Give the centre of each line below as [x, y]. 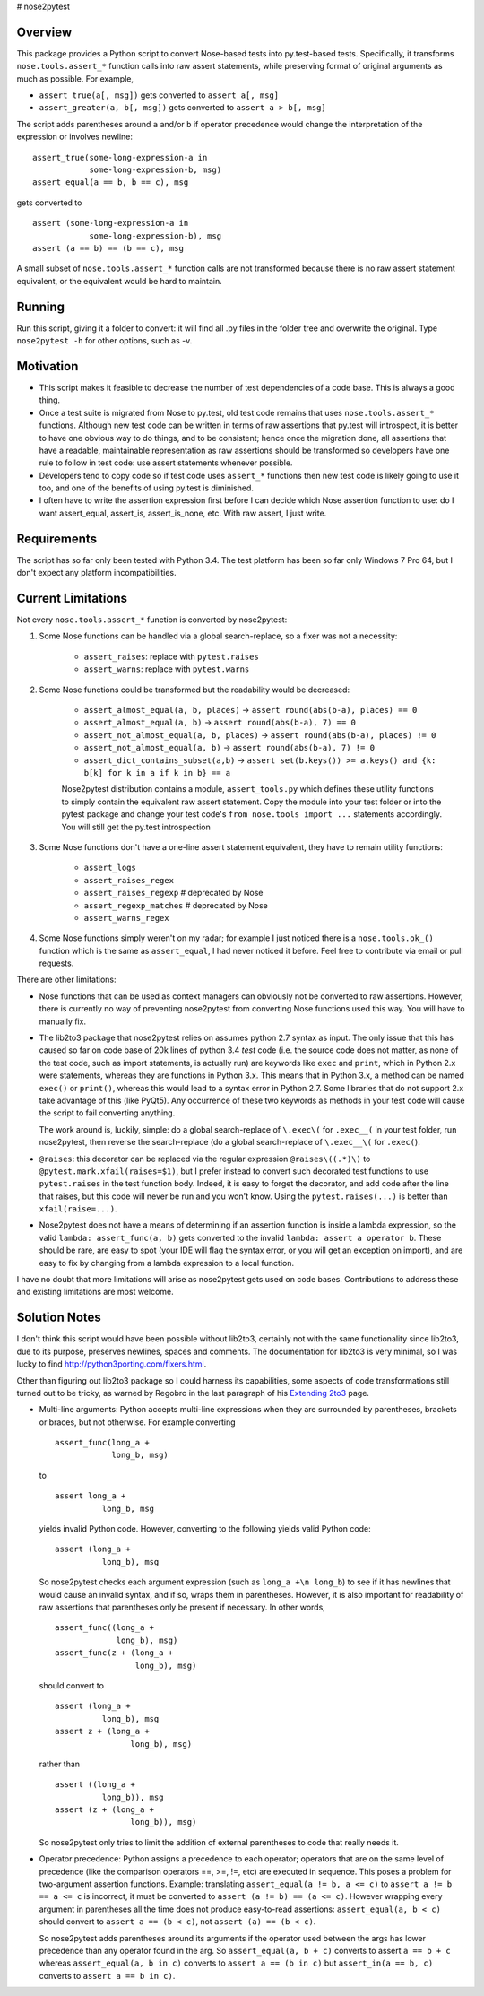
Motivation [48, 366]
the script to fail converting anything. [107, 1113]
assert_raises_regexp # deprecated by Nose [173, 893]
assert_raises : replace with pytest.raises [171, 656]
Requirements [57, 538]
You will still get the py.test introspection [136, 827]
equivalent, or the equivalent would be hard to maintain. [120, 281]
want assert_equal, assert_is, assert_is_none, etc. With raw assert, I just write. [183, 513]
